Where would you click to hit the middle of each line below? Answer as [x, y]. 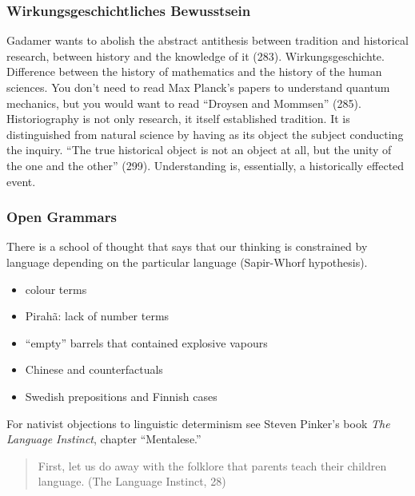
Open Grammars [62, 217]
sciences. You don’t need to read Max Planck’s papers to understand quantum [198, 87]
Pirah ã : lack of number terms [97, 316]
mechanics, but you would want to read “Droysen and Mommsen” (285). [184, 103]
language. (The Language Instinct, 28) [132, 481]
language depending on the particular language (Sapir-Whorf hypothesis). [187, 262]
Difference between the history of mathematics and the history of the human [194, 71]
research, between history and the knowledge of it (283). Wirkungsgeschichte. [196, 56]
